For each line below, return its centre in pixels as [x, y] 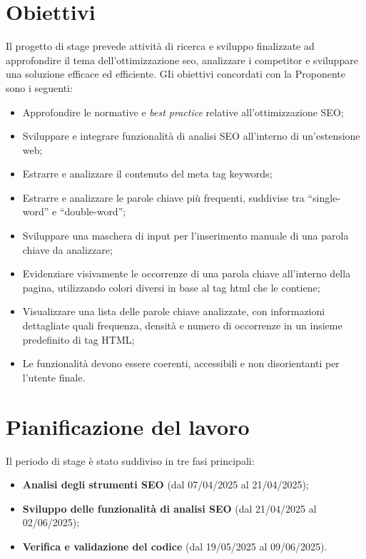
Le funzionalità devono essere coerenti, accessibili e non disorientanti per [181, 363]
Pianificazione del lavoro [128, 426]
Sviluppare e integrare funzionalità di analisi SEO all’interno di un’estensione [191, 136]
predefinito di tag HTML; [78, 339]
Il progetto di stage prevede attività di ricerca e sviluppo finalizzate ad [160, 46]
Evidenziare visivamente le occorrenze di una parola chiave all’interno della [187, 273]
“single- [324, 197]
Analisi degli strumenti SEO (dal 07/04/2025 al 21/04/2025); [166, 484]
